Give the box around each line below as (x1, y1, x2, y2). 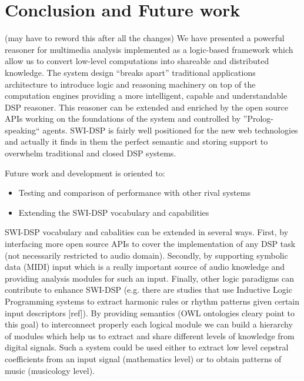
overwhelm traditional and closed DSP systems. (5, 147, 176, 159)
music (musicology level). (5, 364, 95, 376)
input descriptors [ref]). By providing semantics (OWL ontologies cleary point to (5, 306, 295, 319)
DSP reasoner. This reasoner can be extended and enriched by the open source (5, 101, 288, 113)
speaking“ (5, 123, 40, 136)
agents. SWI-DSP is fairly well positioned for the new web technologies (42, 123, 298, 136)
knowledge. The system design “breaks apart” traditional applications (5, 66, 256, 78)
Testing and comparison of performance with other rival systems (18, 186, 250, 199)
